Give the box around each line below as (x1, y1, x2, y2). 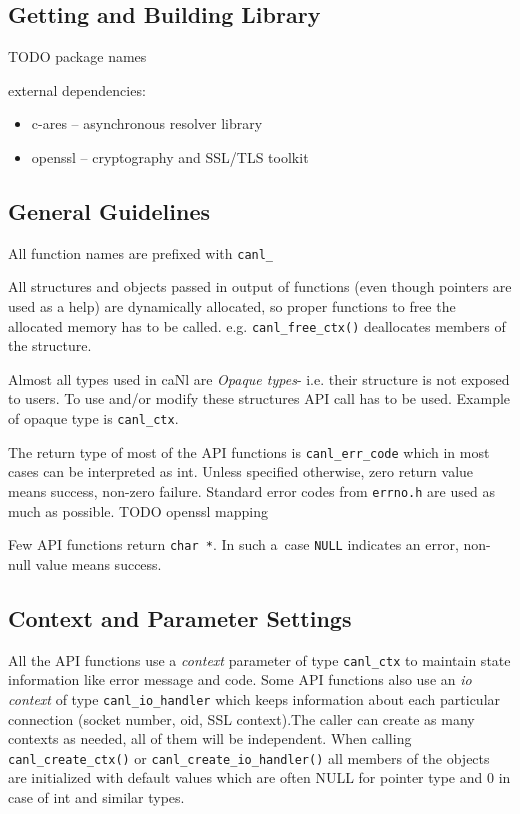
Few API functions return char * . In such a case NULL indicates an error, (8, 534, 459, 555)
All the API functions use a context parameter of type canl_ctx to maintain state (8, 649, 511, 670)
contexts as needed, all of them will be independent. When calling (8, 728, 412, 749)
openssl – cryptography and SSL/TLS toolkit (31, 146, 309, 167)
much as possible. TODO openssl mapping (8, 500, 268, 521)
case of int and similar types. (8, 787, 185, 808)
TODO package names (8, 46, 147, 67)
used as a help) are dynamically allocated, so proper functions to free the (8, 296, 456, 317)
